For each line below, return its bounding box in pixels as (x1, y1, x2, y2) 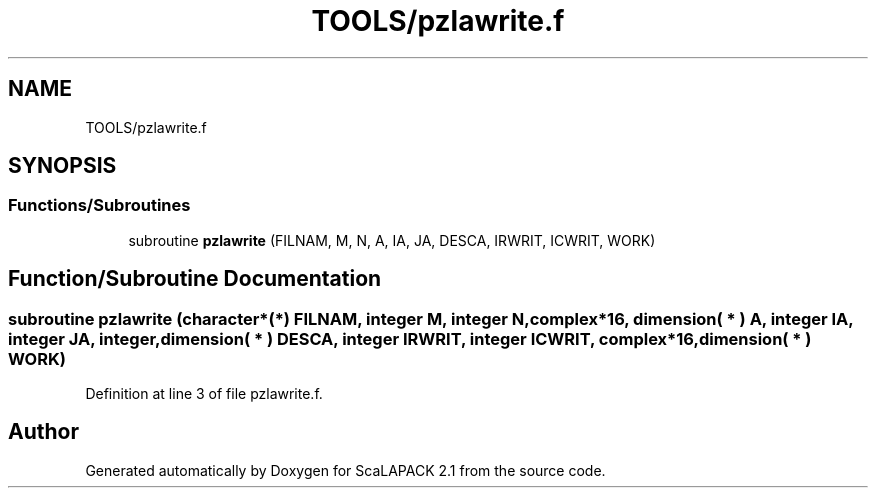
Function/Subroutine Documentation (8, 266, 382, 292)
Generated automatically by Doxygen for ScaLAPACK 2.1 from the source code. (85, 461, 606, 479)
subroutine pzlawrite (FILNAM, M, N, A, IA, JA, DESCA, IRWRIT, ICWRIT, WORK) (128, 231, 656, 249)
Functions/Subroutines (8, 195, 191, 216)
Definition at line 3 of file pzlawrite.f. (85, 385, 323, 403)
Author (8, 419, 79, 445)
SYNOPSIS (8, 153, 117, 179)
